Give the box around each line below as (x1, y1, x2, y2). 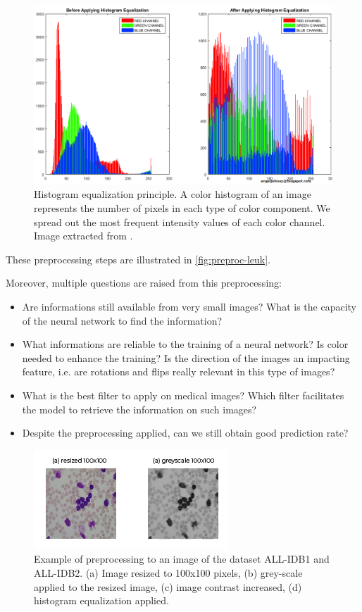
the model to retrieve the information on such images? (22, 401, 257, 416)
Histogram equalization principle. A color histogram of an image (34, 187, 311, 201)
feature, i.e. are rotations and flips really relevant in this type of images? (22, 364, 335, 379)
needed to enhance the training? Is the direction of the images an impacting (22, 350, 350, 365)
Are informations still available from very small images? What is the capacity (22, 299, 356, 313)
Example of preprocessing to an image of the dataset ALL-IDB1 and (34, 551, 330, 566)
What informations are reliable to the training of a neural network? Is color (22, 337, 349, 351)
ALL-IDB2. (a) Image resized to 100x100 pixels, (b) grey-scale (34, 565, 303, 580)
